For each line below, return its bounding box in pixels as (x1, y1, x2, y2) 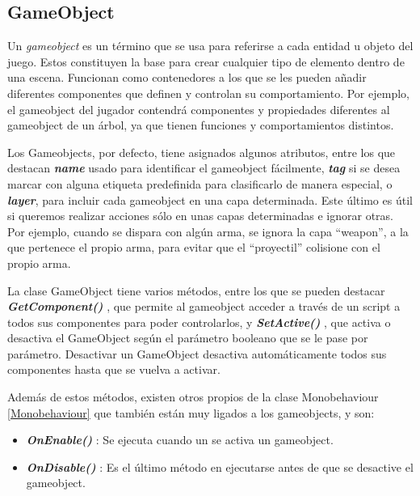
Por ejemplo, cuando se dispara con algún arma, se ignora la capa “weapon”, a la (7, 223, 409, 240)
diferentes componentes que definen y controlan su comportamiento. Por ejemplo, (7, 84, 409, 101)
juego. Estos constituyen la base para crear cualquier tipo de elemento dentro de (7, 53, 405, 70)
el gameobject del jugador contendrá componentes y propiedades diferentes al (7, 100, 390, 117)
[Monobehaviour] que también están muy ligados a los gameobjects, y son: (7, 404, 375, 421)
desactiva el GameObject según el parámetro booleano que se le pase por (7, 329, 368, 346)
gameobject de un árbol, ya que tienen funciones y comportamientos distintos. (7, 117, 394, 134)
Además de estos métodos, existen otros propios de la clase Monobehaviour (7, 388, 379, 405)
